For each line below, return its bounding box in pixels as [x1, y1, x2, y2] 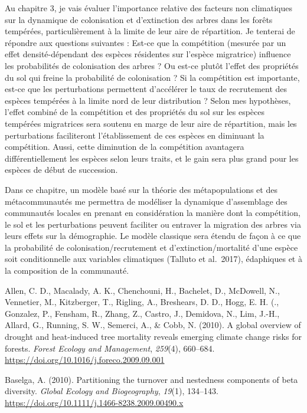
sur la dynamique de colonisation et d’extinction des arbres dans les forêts [5, 13, 273, 25]
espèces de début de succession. [5, 163, 118, 176]
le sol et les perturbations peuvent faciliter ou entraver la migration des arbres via [5, 218, 301, 230]
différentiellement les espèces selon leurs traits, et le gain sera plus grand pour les [5, 152, 299, 164]
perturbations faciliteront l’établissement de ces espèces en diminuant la [5, 129, 264, 141]
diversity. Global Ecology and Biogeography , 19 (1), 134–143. [5, 385, 218, 397]
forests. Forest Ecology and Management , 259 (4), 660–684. [5, 342, 215, 354]
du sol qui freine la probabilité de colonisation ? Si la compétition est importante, [5, 71, 300, 83]
